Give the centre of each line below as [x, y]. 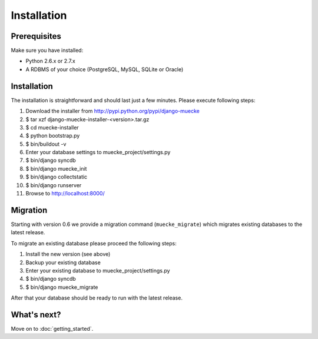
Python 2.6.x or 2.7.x [51, 61]
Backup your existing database [63, 262]
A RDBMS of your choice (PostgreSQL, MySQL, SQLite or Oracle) [105, 69]
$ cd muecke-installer [52, 127]
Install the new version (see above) [68, 254]
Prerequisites [36, 36]
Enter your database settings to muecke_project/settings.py [98, 152]
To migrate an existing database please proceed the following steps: [94, 243]
